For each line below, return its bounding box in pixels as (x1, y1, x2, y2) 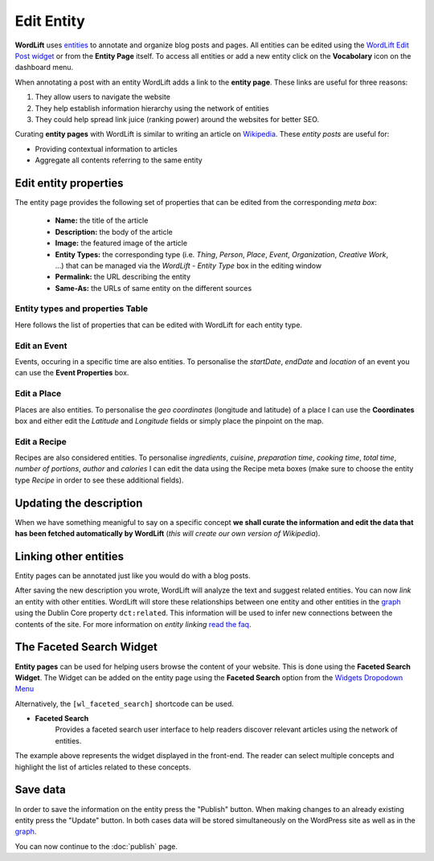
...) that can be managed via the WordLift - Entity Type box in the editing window (55, 260, 321, 270)
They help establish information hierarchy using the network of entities (35, 103, 269, 113)
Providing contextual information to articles (35, 144, 178, 154)
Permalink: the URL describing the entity (55, 272, 191, 281)
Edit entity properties (14, 176, 124, 190)
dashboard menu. (14, 63, 74, 72)
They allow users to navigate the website (35, 92, 170, 102)
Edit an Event (14, 340, 68, 351)
